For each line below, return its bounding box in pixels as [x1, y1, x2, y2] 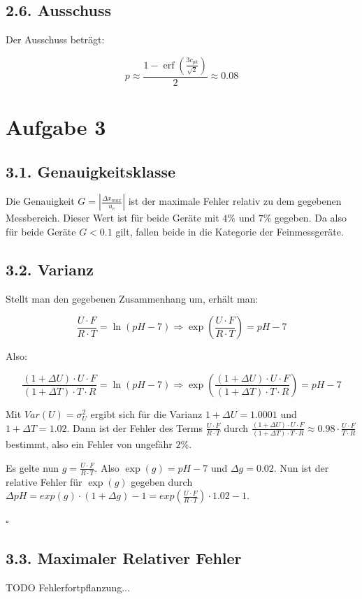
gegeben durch [131, 474, 193, 489]
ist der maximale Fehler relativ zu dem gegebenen [128, 194, 342, 208]
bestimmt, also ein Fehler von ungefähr [6, 437, 173, 452]
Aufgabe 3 [6, 113, 106, 141]
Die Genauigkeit [6, 194, 75, 208]
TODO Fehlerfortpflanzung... [6, 580, 130, 595]
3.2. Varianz [6, 258, 94, 280]
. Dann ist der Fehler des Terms [66, 420, 203, 435]
